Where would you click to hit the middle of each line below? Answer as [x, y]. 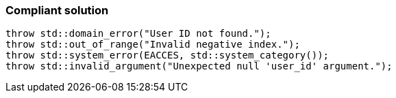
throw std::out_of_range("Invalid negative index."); [153, 45]
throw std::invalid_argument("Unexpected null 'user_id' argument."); [199, 66]
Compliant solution [57, 10]
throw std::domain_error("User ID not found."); [138, 34]
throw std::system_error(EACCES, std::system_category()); [168, 55]
